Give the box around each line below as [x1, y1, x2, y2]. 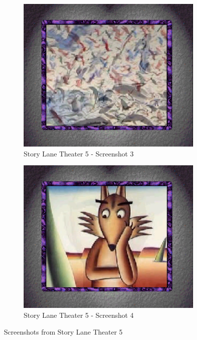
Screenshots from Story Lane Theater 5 [4, 326, 123, 337]
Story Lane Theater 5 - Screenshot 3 [24, 148, 134, 158]
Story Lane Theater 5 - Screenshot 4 [24, 309, 134, 320]
